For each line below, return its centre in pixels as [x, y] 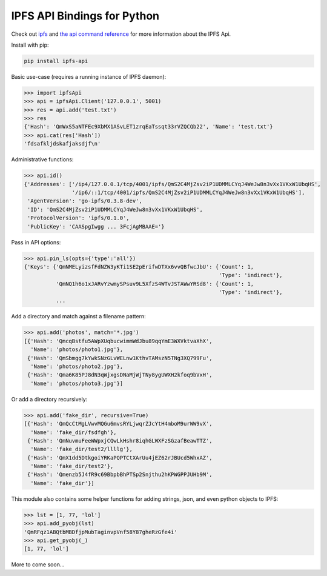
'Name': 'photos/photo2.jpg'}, [77, 367]
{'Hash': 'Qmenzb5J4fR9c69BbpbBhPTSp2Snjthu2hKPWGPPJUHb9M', [120, 475]
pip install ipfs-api [56, 61]
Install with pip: [30, 45]
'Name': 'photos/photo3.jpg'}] [77, 383]
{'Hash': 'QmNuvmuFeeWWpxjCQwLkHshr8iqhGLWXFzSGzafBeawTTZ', [120, 440]
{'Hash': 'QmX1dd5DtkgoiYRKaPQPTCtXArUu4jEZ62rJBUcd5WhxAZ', [120, 457]
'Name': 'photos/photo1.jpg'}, [77, 350]
